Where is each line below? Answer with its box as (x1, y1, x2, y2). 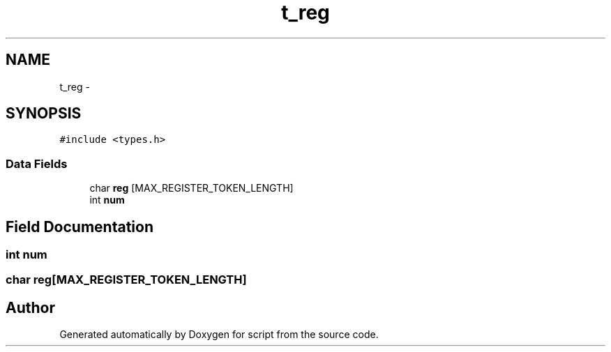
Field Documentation (6, 217, 153, 236)
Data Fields (6, 156, 68, 171)
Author (6, 298, 55, 316)
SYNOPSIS (6, 105, 82, 123)
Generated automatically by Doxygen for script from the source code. (59, 328, 379, 341)
